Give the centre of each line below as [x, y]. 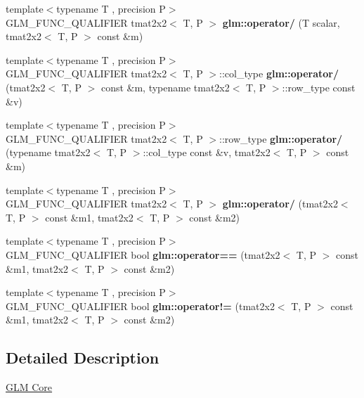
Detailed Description [83, 358]
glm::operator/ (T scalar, [281, 22]
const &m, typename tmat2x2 [165, 87]
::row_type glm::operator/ [281, 138]
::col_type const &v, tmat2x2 [207, 152]
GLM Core [29, 387]
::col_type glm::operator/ [279, 73]
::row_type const [319, 87]
